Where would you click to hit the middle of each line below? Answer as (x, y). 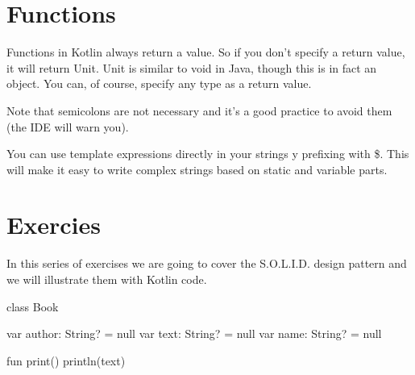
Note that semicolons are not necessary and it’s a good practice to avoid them (199, 110)
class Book (33, 306)
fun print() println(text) (66, 360)
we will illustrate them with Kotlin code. (107, 279)
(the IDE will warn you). (68, 126)
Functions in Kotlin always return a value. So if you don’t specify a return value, (206, 52)
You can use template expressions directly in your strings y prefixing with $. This (208, 154)
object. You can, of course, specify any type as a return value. (159, 83)
